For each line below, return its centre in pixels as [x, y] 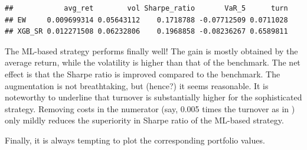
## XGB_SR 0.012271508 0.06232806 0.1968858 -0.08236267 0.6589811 [146, 32]
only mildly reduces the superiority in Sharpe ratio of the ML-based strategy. [144, 120]
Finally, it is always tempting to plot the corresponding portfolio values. [135, 140]
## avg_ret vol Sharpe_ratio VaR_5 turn [146, 8]
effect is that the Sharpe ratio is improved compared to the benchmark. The [143, 74]
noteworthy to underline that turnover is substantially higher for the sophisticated [153, 97]
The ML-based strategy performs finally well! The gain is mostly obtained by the [151, 50]
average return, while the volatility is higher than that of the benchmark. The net [153, 62]
